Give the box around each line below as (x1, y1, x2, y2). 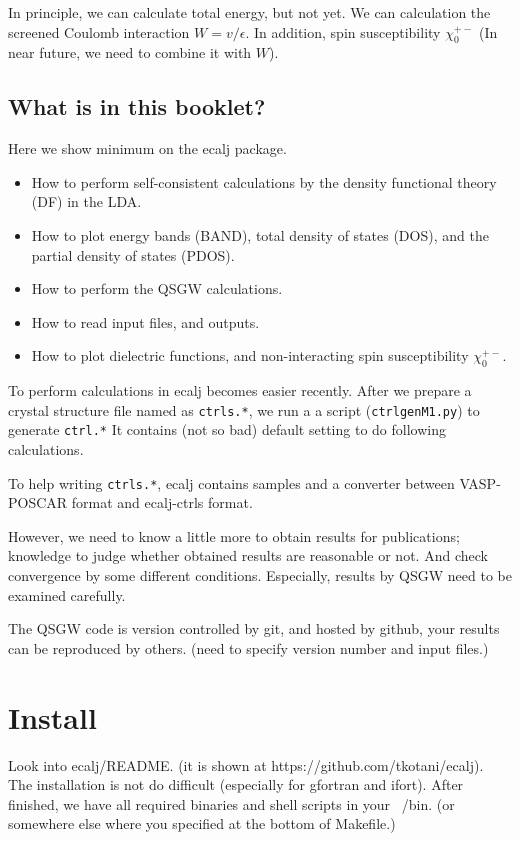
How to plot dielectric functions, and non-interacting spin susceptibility (31, 345, 469, 366)
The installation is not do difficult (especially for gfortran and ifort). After (8, 774, 464, 795)
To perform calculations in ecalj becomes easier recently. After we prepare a (8, 380, 472, 401)
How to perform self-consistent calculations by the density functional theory (31, 171, 497, 192)
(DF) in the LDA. (31, 191, 142, 212)
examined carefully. (8, 584, 126, 605)
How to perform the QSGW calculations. (31, 278, 283, 299)
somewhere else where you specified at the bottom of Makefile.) (8, 813, 396, 834)
